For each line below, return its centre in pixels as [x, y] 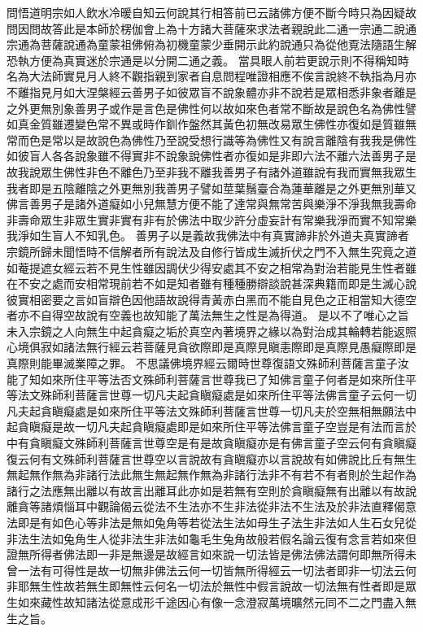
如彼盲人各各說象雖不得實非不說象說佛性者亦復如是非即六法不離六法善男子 [206, 156]
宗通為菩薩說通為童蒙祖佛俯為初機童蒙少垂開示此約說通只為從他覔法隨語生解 [211, 44]
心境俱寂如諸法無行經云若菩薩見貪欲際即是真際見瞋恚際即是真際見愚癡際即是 [211, 347]
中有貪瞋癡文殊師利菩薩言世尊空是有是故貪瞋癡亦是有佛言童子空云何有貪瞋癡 [211, 443]
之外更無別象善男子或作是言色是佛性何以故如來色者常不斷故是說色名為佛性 [206, 108]
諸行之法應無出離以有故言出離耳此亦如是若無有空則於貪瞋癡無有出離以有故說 [211, 490]
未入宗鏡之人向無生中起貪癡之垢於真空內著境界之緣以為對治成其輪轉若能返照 [211, 331]
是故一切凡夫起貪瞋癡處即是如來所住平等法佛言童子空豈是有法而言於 [234, 427]
